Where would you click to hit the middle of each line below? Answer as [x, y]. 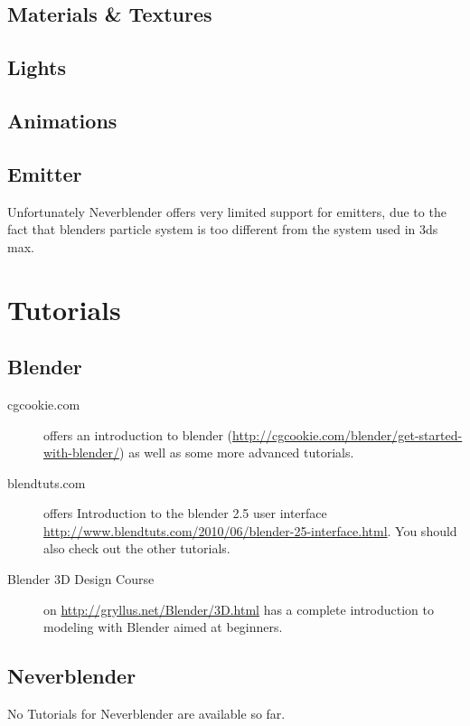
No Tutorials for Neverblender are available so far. [146, 714]
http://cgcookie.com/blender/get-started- [348, 434]
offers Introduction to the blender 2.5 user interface [185, 513]
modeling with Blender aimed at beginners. [163, 627]
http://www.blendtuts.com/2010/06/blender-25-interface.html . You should [250, 530]
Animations [62, 120]
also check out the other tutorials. [137, 548]
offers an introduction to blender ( [138, 434]
